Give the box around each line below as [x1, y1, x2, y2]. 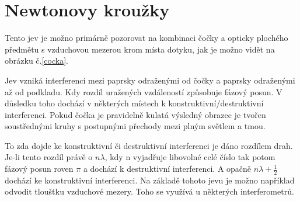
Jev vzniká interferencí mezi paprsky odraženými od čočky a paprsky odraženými [5, 74, 295, 86]
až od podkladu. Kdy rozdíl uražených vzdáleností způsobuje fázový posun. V [5, 85, 282, 98]
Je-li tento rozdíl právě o [5, 151, 93, 163]
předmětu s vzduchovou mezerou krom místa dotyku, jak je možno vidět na [5, 43, 275, 55]
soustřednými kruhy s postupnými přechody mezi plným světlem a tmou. [5, 120, 266, 132]
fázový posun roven [5, 162, 74, 175]
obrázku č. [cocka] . [5, 54, 68, 67]
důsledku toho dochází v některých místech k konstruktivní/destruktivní [5, 97, 264, 109]
